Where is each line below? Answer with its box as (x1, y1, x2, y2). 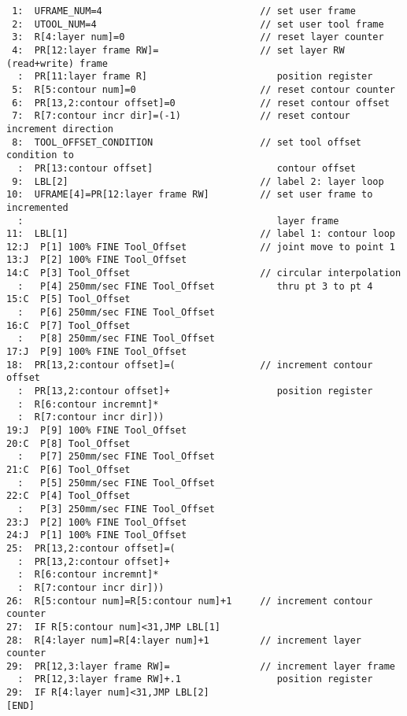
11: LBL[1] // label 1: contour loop (6, 228, 395, 240)
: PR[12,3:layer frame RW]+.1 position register (17, 674, 373, 685)
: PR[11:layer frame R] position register (17, 71, 373, 83)
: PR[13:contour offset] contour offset (17, 162, 356, 174)
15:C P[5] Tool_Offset (6, 293, 131, 305)
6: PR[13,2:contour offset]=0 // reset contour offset (12, 97, 390, 109)
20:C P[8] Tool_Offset (6, 437, 131, 449)
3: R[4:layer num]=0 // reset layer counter (12, 31, 384, 43)
